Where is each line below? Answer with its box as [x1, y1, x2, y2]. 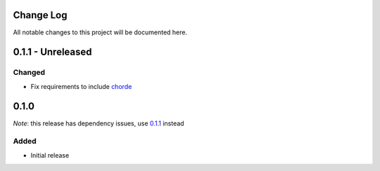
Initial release [30, 151, 70, 159]
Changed [13, 67, 46, 77]
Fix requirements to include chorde [30, 82, 132, 90]
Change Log [13, 9, 68, 21]
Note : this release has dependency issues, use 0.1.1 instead [13, 119, 184, 128]
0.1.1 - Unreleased [13, 46, 92, 58]
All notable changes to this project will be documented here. [13, 28, 188, 36]
